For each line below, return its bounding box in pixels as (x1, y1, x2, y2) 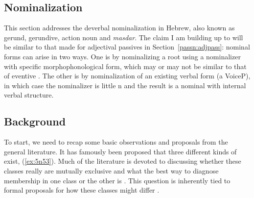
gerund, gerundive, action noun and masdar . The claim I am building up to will (4, 32, 243, 42)
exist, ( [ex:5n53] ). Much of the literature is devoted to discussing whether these (4, 156, 241, 166)
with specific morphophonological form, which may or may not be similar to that (4, 61, 247, 71)
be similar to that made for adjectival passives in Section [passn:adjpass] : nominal (4, 42, 250, 52)
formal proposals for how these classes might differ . (4, 185, 160, 195)
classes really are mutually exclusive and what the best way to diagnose (4, 165, 219, 175)
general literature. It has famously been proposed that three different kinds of (4, 146, 237, 156)
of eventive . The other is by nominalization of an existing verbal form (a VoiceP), (4, 71, 251, 81)
